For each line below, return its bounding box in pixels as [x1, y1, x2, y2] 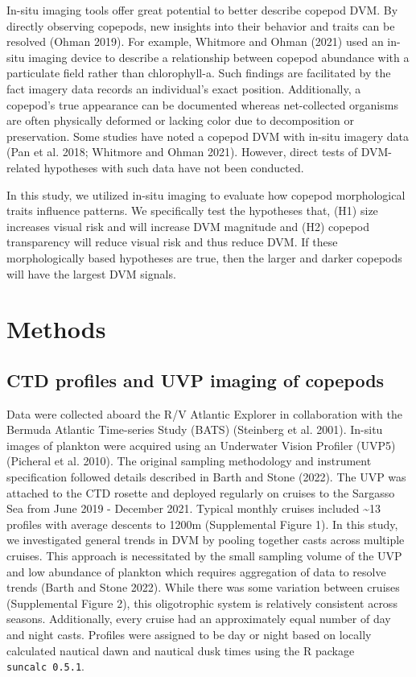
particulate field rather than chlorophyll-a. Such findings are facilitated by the [6, 64, 391, 81]
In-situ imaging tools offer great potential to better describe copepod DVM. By [6, 2, 398, 18]
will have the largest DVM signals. [6, 265, 176, 282]
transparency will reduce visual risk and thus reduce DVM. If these [6, 233, 338, 250]
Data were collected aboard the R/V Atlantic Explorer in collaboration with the [6, 405, 402, 422]
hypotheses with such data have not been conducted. [43, 159, 304, 175]
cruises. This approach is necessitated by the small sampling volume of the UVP [6, 547, 402, 564]
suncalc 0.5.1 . [6, 658, 84, 675]
